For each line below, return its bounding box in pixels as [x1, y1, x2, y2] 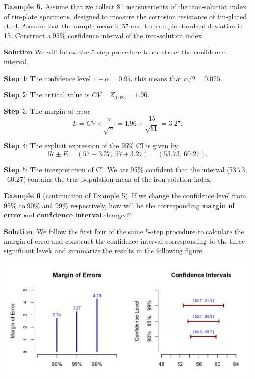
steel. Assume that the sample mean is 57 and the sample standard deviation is [4, 21, 242, 31]
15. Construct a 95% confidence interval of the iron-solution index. [4, 30, 204, 40]
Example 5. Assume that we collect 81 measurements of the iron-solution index [4, 1, 247, 11]
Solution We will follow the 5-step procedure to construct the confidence [4, 47, 225, 57]
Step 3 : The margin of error [4, 106, 90, 116]
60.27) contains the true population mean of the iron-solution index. [7, 174, 212, 184]
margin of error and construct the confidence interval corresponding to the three [4, 236, 245, 246]
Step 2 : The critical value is [4, 89, 90, 100]
